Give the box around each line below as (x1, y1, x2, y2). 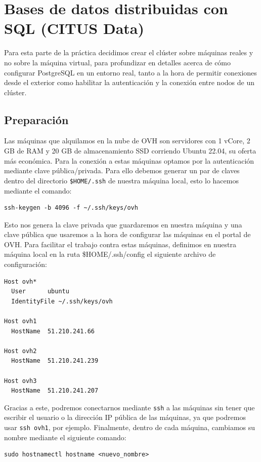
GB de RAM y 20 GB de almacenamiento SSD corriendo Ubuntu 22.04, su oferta (4, 145, 256, 156)
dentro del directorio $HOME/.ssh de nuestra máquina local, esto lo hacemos (4, 175, 239, 185)
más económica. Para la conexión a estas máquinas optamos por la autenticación (4, 155, 254, 166)
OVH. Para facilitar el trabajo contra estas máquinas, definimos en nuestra (4, 239, 236, 249)
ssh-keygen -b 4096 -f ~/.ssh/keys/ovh (4, 204, 138, 212)
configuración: (4, 259, 47, 269)
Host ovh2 (4, 347, 37, 355)
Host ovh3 (4, 377, 37, 384)
